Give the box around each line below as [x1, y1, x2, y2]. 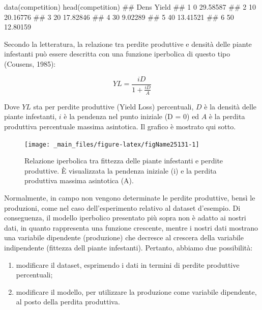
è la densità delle [204, 101, 257, 111]
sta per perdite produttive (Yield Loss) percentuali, [33, 101, 194, 111]
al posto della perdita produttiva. [16, 296, 120, 307]
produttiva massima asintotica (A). [24, 175, 134, 186]
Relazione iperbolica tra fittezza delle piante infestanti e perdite [24, 155, 223, 166]
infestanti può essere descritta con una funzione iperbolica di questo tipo [4, 48, 230, 59]
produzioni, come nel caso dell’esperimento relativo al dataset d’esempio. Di [4, 202, 241, 213]
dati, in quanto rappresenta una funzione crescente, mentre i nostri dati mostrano [4, 222, 258, 233]
